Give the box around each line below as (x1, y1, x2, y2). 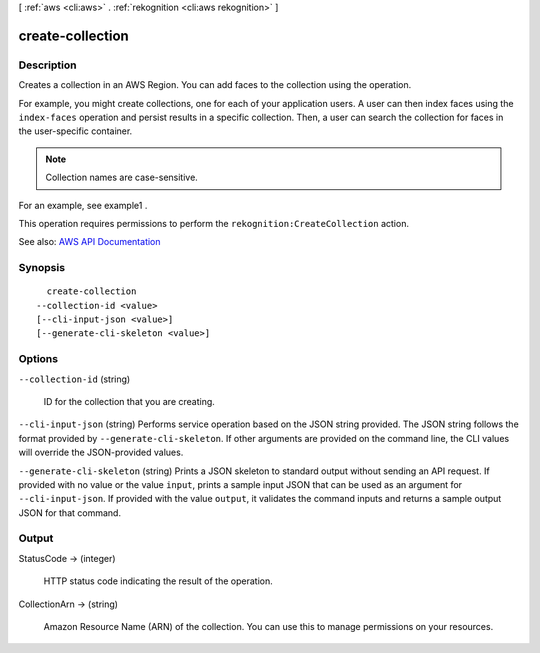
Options (18, 352, 59, 366)
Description (18, 58, 77, 72)
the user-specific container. (18, 125, 133, 137)
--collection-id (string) (18, 373, 131, 385)
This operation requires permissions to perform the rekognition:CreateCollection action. (18, 217, 410, 229)
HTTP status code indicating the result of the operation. (43, 575, 274, 587)
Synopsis (18, 261, 65, 275)
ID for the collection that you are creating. (43, 395, 215, 407)
